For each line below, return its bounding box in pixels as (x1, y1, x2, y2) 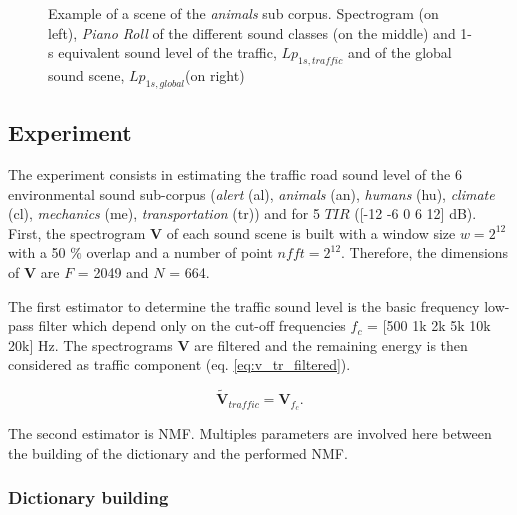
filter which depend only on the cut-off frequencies (38, 315, 346, 336)
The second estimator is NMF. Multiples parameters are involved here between (8, 423, 492, 443)
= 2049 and (77, 261, 149, 282)
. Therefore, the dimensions (341, 242, 509, 263)
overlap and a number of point (86, 242, 273, 263)
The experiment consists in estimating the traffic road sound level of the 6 (8, 163, 462, 184)
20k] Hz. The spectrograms (8, 334, 173, 355)
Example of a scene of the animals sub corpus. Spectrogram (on (48, 3, 439, 23)
